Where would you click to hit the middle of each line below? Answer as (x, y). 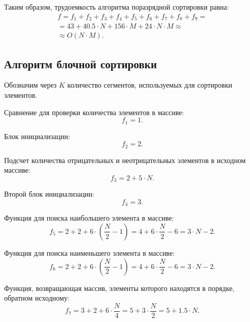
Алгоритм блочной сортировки (81, 63)
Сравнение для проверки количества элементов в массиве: (94, 112)
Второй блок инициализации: (49, 194)
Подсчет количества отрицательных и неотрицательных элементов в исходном (125, 160)
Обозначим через (31, 85)
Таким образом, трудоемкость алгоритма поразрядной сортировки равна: (117, 7)
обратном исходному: (37, 298)
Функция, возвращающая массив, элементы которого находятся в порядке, (119, 288)
